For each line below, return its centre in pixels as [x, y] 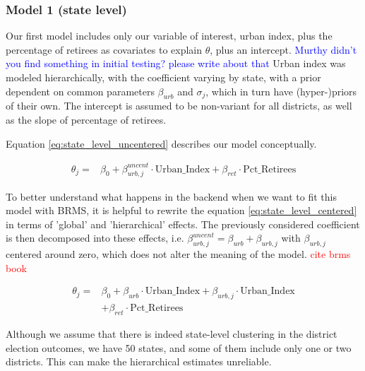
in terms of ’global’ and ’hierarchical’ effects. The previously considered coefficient [183, 224]
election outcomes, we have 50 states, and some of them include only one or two [179, 347]
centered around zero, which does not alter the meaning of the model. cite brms [178, 254]
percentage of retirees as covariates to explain [104, 49]
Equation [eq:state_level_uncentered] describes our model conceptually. [161, 143]
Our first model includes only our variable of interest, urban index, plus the [169, 36]
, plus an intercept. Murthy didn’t [283, 49]
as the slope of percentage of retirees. [86, 119]
